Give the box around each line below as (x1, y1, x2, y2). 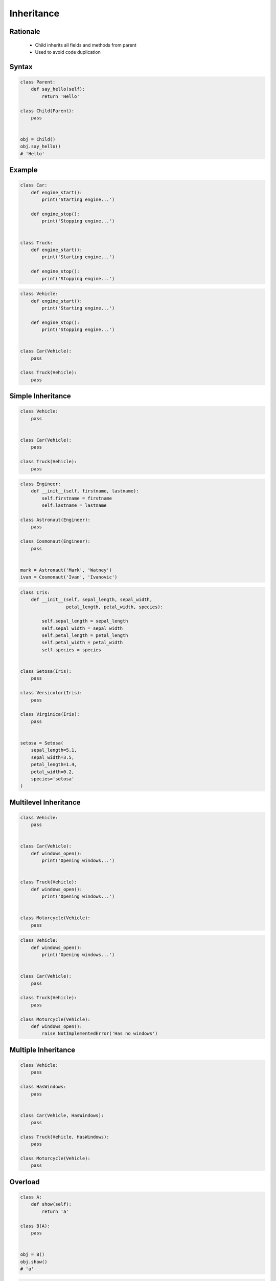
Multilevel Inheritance (9, 798, 81, 807)
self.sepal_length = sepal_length (41, 618, 128, 624)
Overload (9, 1177, 40, 1186)
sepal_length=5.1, (31, 747, 77, 753)
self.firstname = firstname (41, 495, 112, 501)
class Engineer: (20, 481, 61, 487)
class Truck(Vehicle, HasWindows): (20, 1134, 109, 1140)
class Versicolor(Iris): (20, 690, 83, 696)
